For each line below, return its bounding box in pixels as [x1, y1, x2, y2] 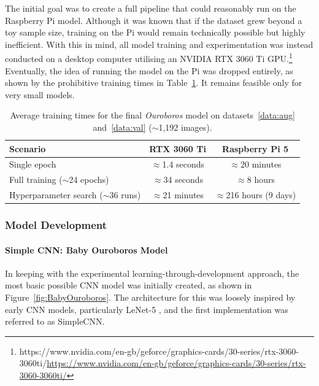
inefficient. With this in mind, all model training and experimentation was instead [5, 37, 313, 50]
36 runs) [109, 188, 141, 201]
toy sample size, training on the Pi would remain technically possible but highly [5, 26, 306, 39]
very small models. [5, 88, 75, 101]
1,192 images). [158, 121, 212, 133]
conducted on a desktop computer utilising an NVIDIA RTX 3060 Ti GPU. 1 [5, 50, 293, 65]
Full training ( [9, 173, 63, 186]
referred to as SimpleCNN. [5, 315, 105, 328]
